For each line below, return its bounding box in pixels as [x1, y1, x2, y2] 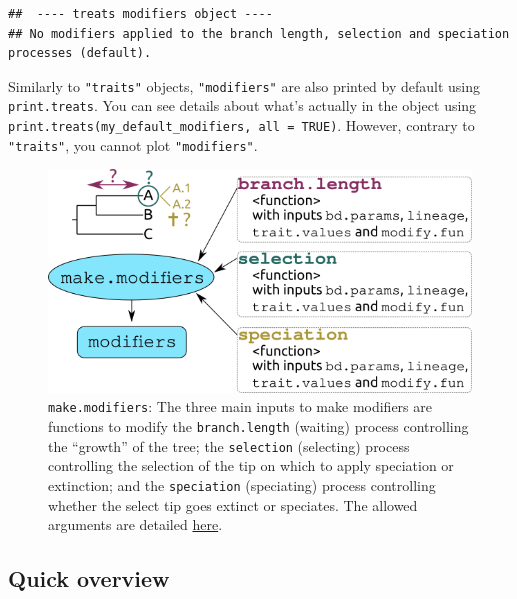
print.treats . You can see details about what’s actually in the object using [8, 95, 477, 116]
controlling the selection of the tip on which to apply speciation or [48, 455, 454, 476]
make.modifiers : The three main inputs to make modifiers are [48, 396, 432, 417]
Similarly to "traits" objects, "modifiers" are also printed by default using [8, 75, 481, 96]
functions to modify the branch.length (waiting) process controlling [48, 416, 469, 437]
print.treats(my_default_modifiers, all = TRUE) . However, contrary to [8, 115, 475, 136]
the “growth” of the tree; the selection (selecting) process [48, 435, 410, 456]
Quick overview [8, 563, 170, 594]
